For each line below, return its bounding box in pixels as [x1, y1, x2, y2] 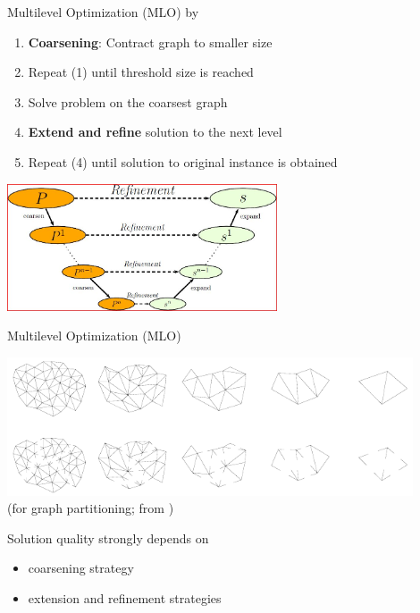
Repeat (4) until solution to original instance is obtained [28, 152, 338, 171]
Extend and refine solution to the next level [28, 122, 282, 141]
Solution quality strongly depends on [7, 528, 209, 547]
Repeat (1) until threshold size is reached [28, 63, 254, 81]
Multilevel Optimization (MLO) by [7, 3, 199, 21]
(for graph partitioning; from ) [7, 499, 174, 517]
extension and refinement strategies [28, 589, 222, 608]
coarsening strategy [28, 558, 134, 577]
